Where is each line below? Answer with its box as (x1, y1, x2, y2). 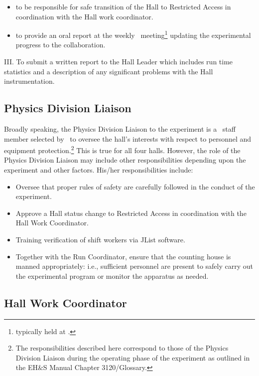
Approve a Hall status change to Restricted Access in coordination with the (15, 207, 247, 218)
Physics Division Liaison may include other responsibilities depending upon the (4, 155, 246, 165)
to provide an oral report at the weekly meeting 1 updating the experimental (15, 28, 251, 40)
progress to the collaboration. (15, 39, 106, 50)
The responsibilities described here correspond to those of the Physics (15, 343, 229, 353)
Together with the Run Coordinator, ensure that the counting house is (15, 251, 231, 261)
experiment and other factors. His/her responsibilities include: (4, 165, 193, 175)
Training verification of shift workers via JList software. (15, 234, 185, 245)
